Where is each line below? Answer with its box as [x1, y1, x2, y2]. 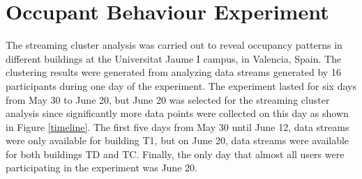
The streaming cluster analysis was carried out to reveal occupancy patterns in [6, 38, 342, 52]
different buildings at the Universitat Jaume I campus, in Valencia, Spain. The [6, 51, 342, 65]
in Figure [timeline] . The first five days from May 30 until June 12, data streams [6, 119, 349, 134]
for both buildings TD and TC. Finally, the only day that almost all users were [6, 146, 345, 161]
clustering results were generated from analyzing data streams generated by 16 [6, 65, 341, 79]
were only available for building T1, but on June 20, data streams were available [6, 133, 349, 148]
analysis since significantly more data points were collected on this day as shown [6, 106, 349, 120]
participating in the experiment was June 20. [6, 160, 197, 175]
